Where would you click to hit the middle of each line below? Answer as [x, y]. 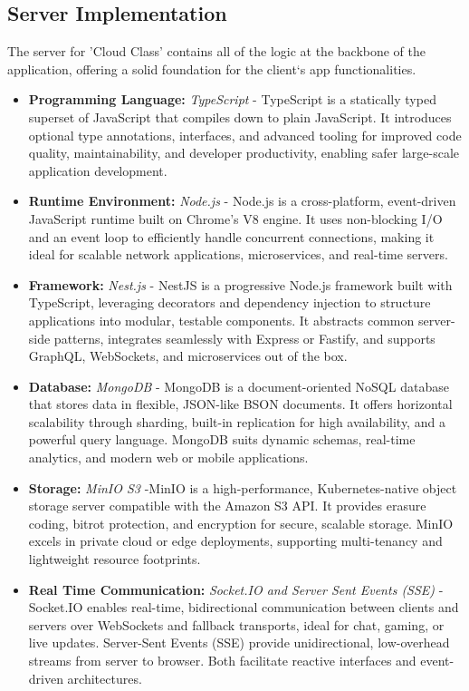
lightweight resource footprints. [115, 559]
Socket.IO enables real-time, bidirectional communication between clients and [244, 607]
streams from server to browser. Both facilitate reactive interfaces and [222, 661]
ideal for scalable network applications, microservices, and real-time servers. [238, 254]
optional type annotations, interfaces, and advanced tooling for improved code [245, 135]
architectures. [105, 678]
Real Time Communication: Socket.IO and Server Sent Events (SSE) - [236, 589]
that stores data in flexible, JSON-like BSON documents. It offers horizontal [240, 404]
